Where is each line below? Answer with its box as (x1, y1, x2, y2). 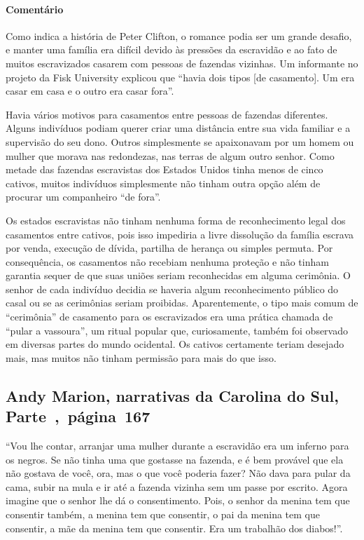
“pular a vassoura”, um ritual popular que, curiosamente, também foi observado (6, 323, 349, 337)
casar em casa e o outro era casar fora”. (6, 83, 174, 98)
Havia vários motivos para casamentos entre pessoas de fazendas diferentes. (6, 107, 328, 121)
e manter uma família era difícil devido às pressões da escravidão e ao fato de (6, 42, 337, 57)
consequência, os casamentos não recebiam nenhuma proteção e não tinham (6, 254, 329, 269)
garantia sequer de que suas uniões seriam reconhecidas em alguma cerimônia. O (6, 268, 351, 283)
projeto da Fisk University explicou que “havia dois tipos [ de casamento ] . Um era (6, 69, 355, 84)
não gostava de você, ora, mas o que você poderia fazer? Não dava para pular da (6, 466, 351, 480)
